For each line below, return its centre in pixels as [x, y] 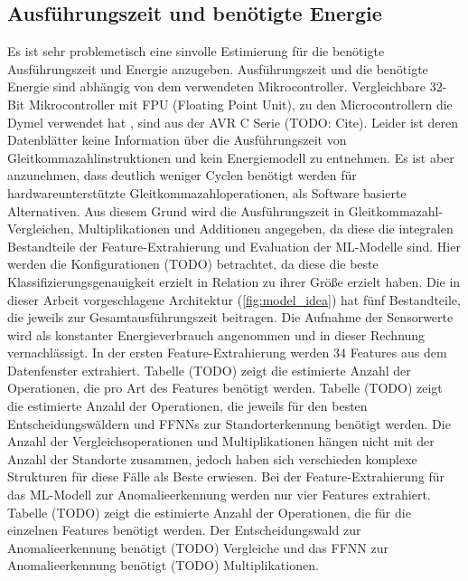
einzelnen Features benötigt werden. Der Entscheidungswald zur [184, 530]
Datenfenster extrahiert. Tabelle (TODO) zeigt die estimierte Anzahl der [209, 370]
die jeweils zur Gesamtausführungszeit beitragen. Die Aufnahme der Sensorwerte [230, 317]
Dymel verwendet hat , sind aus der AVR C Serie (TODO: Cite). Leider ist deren [233, 122]
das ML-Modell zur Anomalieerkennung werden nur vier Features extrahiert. [219, 495]
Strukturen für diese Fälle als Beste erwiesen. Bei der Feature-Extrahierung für [226, 476]
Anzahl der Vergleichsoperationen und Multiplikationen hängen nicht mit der [221, 441]
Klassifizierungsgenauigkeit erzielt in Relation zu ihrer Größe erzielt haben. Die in [234, 281]
